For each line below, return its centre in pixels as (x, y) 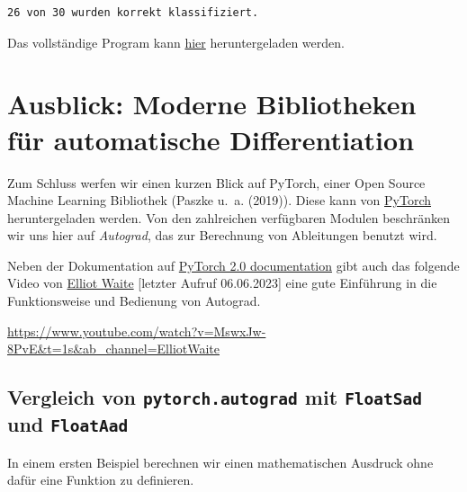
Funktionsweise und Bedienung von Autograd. (134, 301)
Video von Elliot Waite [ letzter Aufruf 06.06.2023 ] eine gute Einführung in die (222, 283)
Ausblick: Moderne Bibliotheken (212, 104)
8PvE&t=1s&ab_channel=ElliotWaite (113, 349)
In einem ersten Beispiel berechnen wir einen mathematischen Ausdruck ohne (220, 462)
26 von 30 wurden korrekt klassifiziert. (133, 13)
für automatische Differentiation (211, 139)
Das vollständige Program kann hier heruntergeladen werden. (176, 42)
